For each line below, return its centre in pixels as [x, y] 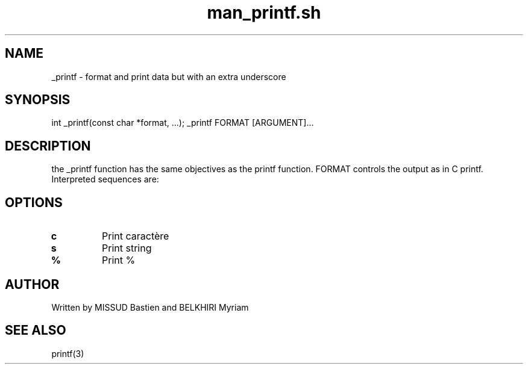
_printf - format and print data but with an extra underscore [169, 76]
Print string [127, 248]
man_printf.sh [264, 13]
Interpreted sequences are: [105, 179]
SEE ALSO [36, 330]
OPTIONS [34, 202]
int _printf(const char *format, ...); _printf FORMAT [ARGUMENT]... [183, 123]
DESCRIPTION [48, 146]
